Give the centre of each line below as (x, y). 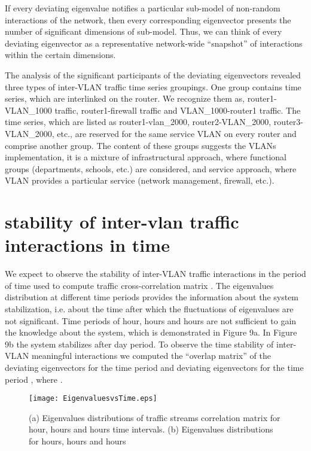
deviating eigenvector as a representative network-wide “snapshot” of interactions (154, 43)
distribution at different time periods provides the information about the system (152, 297)
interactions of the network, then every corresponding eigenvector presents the (148, 19)
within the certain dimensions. (60, 55)
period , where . (34, 379)
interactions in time (87, 245)
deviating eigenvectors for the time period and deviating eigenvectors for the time (154, 367)
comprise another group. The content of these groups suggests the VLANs (141, 145)
